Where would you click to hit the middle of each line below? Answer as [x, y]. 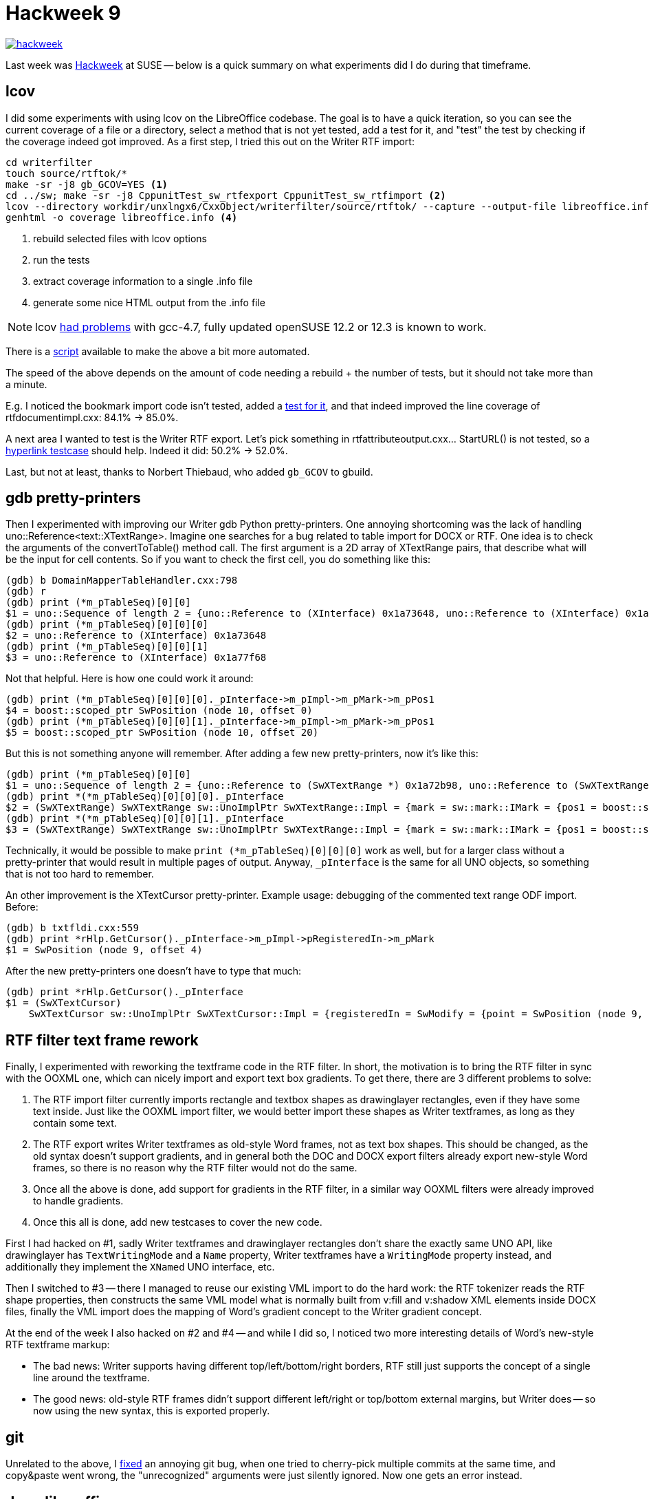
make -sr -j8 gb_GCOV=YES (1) [87, 184]
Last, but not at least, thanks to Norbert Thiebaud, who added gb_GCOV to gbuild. [189, 471]
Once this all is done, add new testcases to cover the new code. [178, 1222]
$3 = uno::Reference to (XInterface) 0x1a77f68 [136, 658]
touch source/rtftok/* [67, 173]
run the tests [62, 259]
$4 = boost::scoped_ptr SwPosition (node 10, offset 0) [159, 711]
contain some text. [75, 1123]
